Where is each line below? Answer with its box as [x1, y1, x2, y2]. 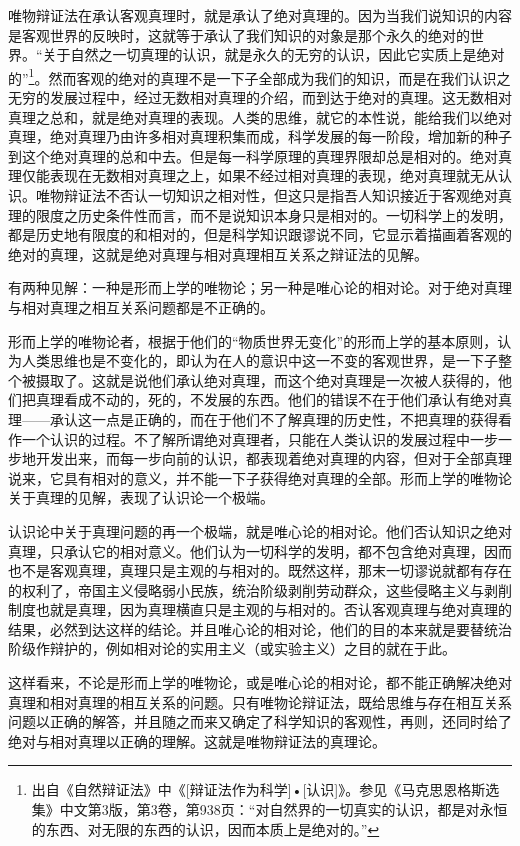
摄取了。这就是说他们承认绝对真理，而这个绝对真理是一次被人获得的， [35, 369, 498, 390]
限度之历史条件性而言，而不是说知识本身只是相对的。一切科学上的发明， [35, 204, 512, 225]
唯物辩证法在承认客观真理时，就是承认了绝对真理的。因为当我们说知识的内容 [8, 5, 512, 25]
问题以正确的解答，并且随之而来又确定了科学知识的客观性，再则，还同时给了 [8, 711, 512, 732]
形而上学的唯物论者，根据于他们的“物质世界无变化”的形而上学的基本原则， [8, 330, 498, 351]
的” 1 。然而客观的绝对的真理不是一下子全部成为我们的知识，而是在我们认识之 [8, 64, 511, 88]
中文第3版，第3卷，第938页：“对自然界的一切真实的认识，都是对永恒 [59, 799, 508, 820]
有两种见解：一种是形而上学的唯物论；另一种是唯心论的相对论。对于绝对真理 [8, 277, 512, 298]
